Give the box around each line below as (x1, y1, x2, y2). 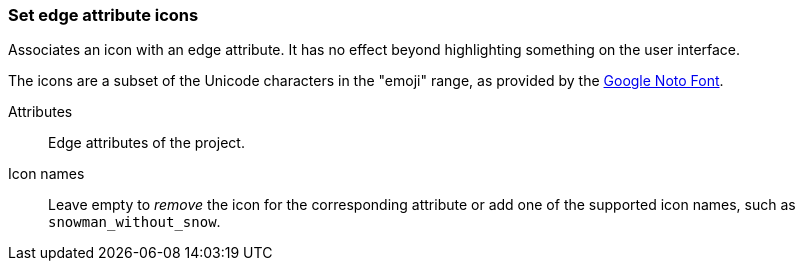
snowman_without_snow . (48, 213, 221, 231)
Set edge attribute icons (8, 5, 199, 25)
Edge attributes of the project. (48, 134, 245, 152)
